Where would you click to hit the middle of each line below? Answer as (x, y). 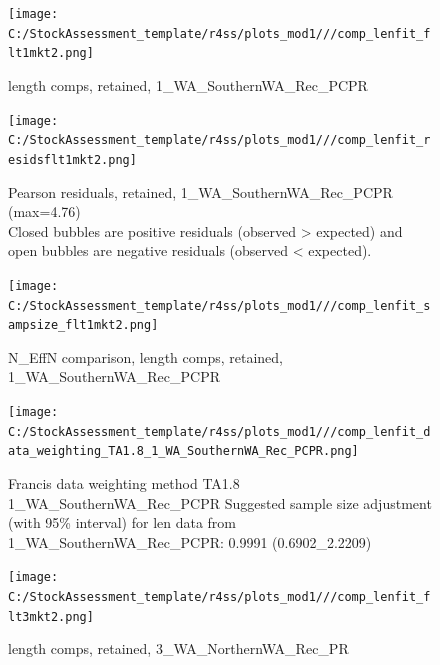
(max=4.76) (44, 211)
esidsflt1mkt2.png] (72, 159)
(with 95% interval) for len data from (122, 522)
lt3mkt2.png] (51, 616)
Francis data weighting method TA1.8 (124, 483)
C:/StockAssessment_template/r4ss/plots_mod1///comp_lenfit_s (219, 305)
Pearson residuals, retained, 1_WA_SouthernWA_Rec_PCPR (200, 191)
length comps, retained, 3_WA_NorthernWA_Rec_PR (178, 648)
